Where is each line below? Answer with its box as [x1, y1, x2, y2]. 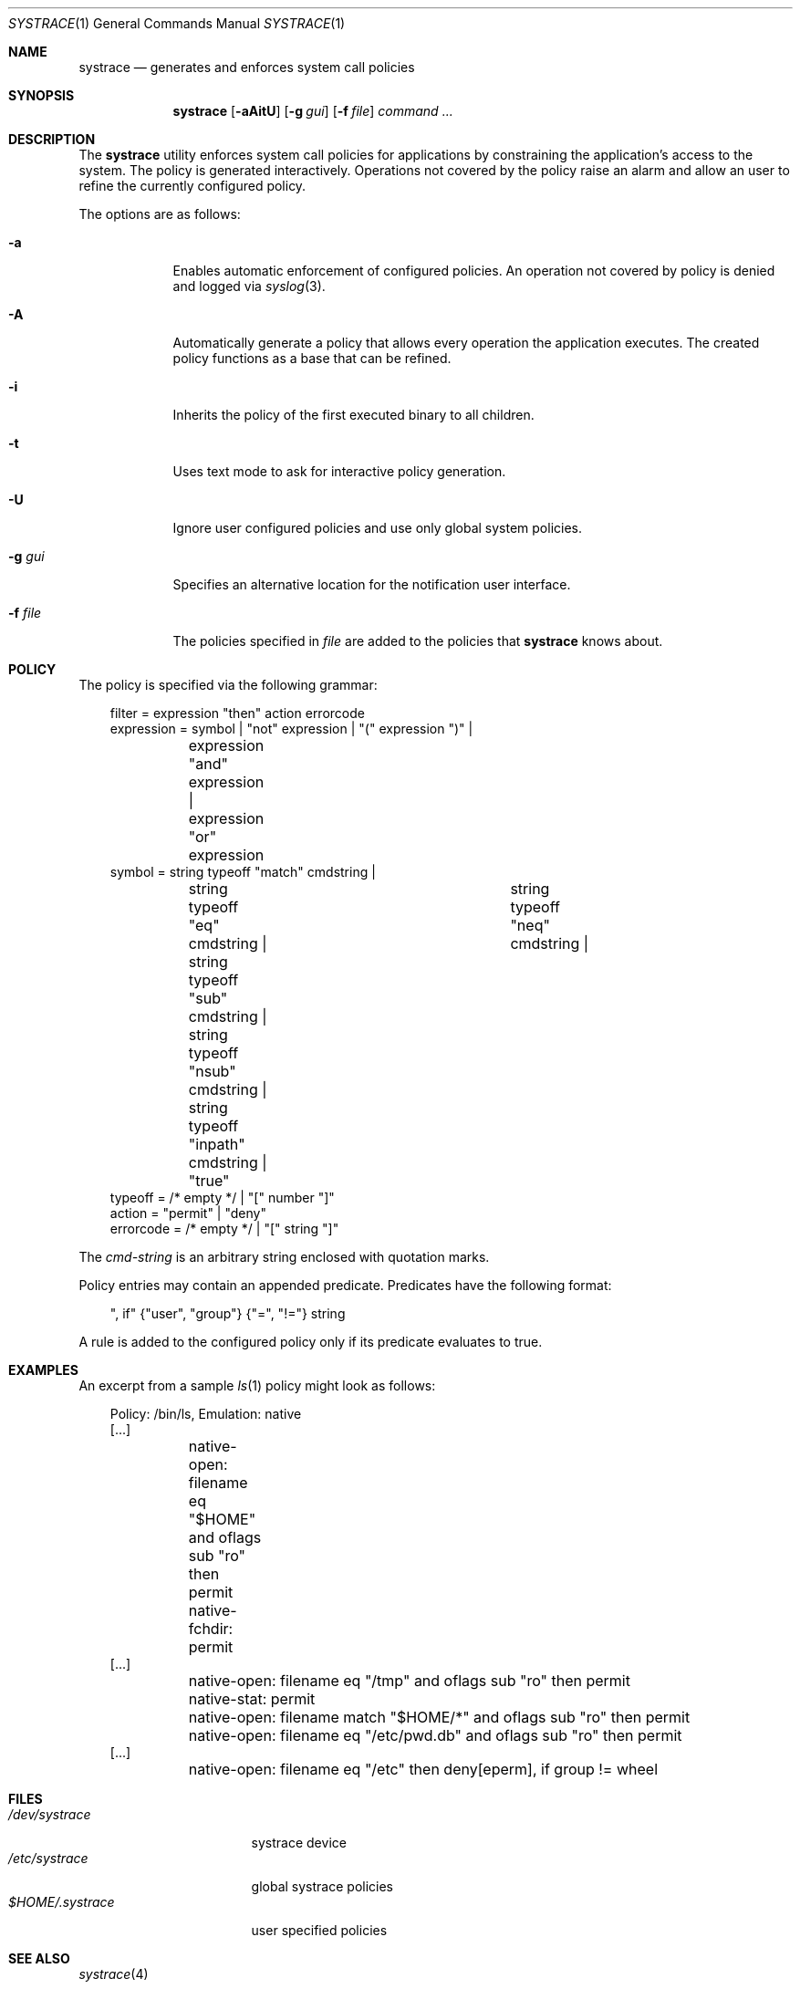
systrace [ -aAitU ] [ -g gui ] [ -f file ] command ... [172, 103, 453, 119]
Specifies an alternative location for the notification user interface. [172, 577, 571, 592]
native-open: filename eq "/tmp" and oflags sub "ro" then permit [188, 1671, 630, 1690]
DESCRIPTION [8, 131, 96, 147]
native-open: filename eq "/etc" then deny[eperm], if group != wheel [188, 1760, 659, 1778]
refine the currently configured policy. [78, 178, 306, 193]
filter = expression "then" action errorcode [109, 705, 365, 721]
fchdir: [188, 1619, 234, 1638]
